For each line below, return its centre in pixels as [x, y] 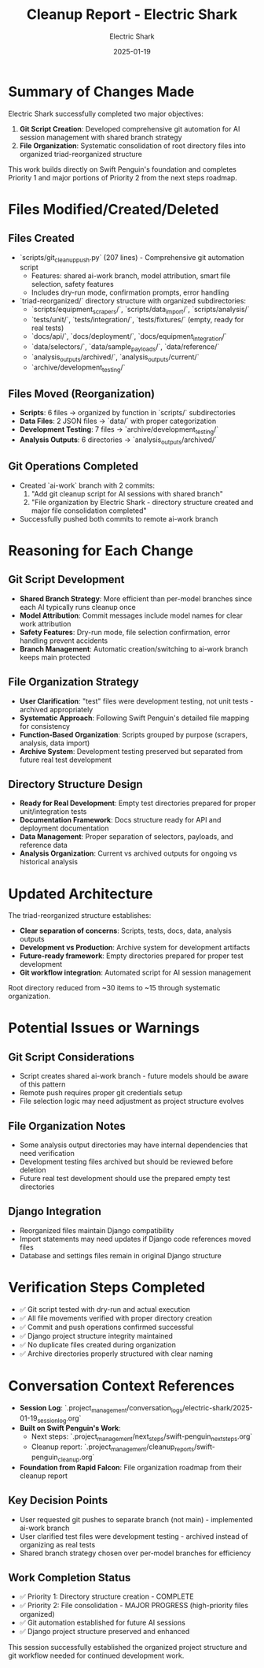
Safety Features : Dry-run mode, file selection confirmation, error [125, 632]
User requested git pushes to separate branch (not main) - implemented [136, 1519]
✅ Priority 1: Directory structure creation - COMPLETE [106, 1596]
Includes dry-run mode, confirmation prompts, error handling [130, 292]
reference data [44, 845]
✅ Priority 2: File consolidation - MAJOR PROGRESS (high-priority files [134, 1606]
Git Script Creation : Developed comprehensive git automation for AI [130, 128]
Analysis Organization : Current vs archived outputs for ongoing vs [128, 853]
